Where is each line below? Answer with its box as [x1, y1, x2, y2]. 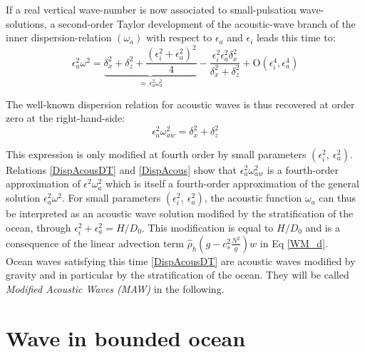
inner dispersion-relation [6, 30, 112, 45]
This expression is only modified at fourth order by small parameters [6, 146, 307, 161]
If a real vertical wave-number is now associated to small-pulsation [6, 2, 297, 16]
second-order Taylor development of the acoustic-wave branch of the [58, 16, 356, 31]
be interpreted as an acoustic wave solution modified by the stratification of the [6, 206, 354, 221]
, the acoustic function [204, 190, 302, 205]
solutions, [6, 16, 47, 31]
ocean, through [6, 219, 71, 234]
